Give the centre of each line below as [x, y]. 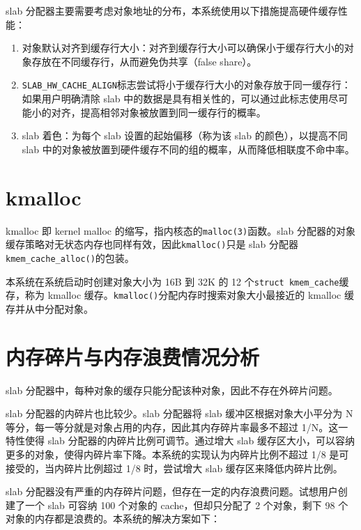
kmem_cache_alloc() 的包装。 [70, 257]
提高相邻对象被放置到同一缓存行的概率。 [173, 112]
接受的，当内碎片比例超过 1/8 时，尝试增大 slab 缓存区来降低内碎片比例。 [174, 468]
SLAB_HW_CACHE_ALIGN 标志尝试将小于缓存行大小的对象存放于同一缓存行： [186, 85]
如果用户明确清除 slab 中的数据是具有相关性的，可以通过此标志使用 [175, 99]
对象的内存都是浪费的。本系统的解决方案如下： [113, 519]
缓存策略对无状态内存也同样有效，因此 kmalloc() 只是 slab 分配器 [152, 244]
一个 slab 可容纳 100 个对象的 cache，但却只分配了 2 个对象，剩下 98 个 [186, 505]
